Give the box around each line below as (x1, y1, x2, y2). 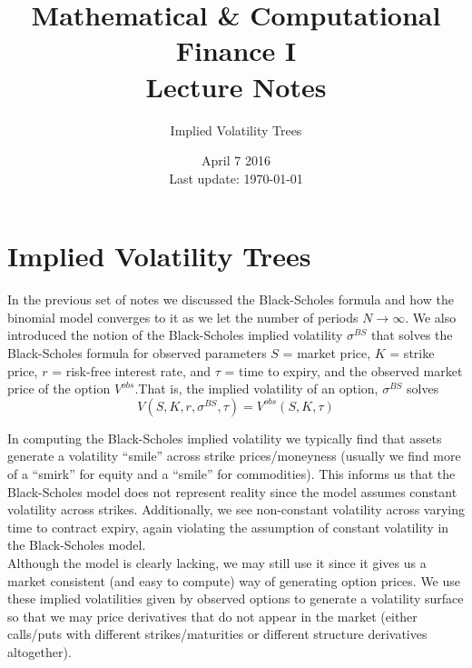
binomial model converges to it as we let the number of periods (7, 307, 359, 326)
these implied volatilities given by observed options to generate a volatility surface (7, 589, 464, 608)
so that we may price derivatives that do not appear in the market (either (7, 606, 418, 625)
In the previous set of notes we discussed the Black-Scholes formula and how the (7, 290, 454, 309)
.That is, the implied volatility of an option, (134, 379, 379, 398)
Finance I (175, 32, 297, 69)
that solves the (370, 325, 453, 344)
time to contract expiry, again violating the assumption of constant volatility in (7, 517, 449, 536)
